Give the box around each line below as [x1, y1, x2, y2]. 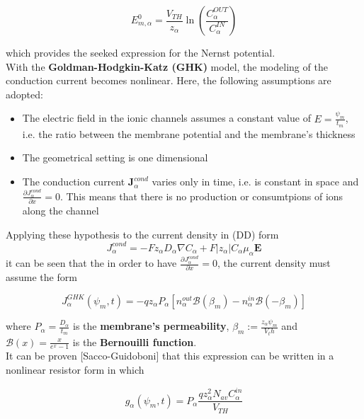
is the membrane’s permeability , [73, 318, 229, 333]
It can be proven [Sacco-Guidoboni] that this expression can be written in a [6, 348, 334, 363]
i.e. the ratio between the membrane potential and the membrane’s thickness [22, 126, 356, 141]
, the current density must [217, 256, 331, 270]
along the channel [22, 203, 99, 218]
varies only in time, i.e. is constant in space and [152, 174, 359, 189]
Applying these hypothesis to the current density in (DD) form [6, 226, 279, 241]
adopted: [6, 86, 43, 101]
